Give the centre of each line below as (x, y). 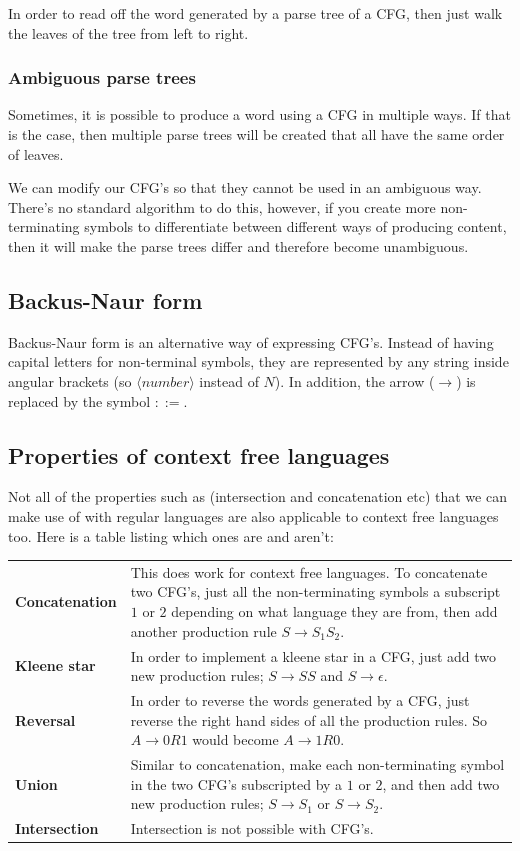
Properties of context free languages (199, 454)
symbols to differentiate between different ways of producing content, (295, 226)
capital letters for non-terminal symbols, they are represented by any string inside (258, 361)
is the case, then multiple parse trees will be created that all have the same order (256, 134)
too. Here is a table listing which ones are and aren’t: (171, 535)
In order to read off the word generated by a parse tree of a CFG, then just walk (255, 13)
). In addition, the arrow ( (354, 380)
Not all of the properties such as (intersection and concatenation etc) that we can (257, 496)
